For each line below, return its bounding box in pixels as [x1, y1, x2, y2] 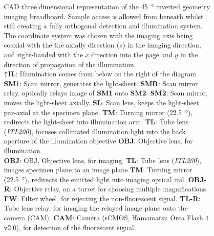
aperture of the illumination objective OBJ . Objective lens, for [4, 136, 193, 146]
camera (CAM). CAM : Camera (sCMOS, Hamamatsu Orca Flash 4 [4, 212, 209, 223]
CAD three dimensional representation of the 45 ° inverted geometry [4, 1, 210, 11]
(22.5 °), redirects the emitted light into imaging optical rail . [4, 174, 186, 184]
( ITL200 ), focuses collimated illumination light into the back [4, 126, 186, 136]
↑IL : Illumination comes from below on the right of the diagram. [4, 69, 198, 79]
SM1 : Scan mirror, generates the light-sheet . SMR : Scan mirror [4, 78, 198, 88]
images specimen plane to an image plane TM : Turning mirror [4, 165, 193, 175]
